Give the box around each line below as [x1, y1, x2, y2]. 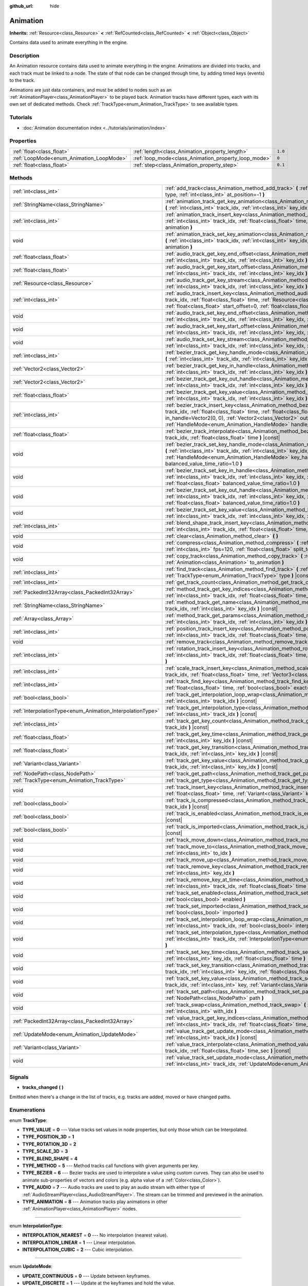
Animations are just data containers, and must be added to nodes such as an [9, 86, 172, 93]
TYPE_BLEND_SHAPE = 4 [22, 1155, 78, 1162]
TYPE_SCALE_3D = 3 [22, 1148, 68, 1154]
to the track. [9, 77, 35, 83]
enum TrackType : [9, 1117, 47, 1123]
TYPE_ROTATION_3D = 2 [22, 1141, 76, 1147]
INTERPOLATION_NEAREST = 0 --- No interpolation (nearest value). [22, 1232, 168, 1238]
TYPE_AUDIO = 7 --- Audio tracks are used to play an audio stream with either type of [22, 1184, 205, 1190]
